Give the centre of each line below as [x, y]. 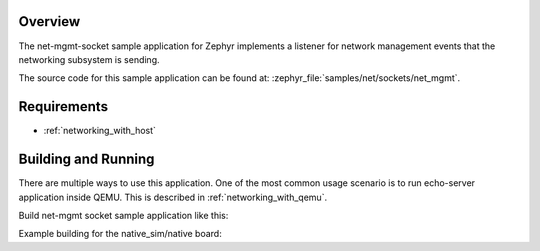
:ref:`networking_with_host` [100, 131]
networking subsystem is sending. [89, 59]
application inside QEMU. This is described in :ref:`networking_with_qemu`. [173, 197]
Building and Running [86, 159]
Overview [49, 21]
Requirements [63, 106]
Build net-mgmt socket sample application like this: [123, 215]
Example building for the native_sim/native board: [120, 234]
